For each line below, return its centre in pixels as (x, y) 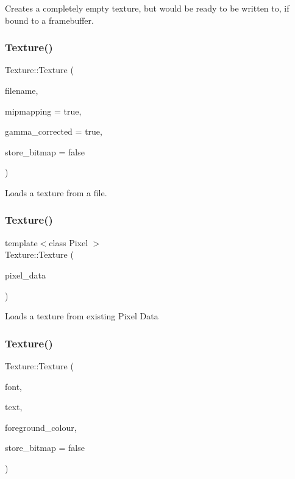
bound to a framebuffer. (49, 20)
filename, (22, 90)
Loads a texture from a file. (56, 192)
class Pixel (69, 242)
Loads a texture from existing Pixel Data (82, 316)
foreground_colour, (41, 427)
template (21, 242)
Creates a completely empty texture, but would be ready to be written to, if (147, 8)
